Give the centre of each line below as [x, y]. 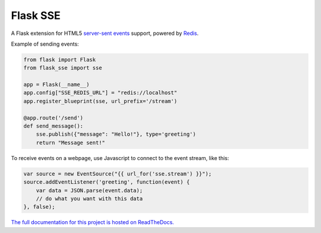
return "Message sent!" [70, 143]
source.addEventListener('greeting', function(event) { [107, 182]
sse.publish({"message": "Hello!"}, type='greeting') [116, 134]
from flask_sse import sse [63, 68]
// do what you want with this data [89, 198]
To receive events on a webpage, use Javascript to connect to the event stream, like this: [120, 158]
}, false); [39, 207]
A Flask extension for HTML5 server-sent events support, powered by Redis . [105, 33]
